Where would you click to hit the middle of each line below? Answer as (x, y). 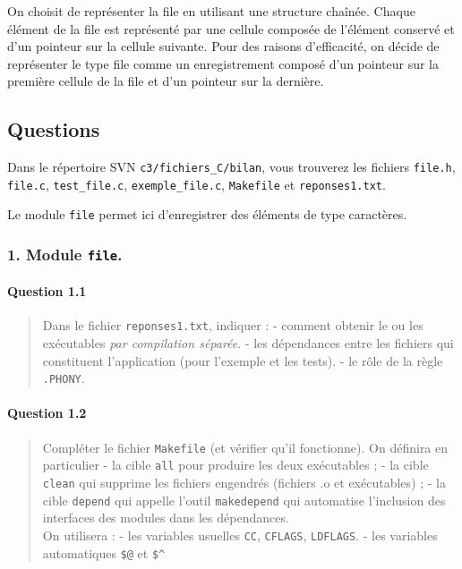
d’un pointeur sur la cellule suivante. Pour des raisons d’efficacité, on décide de (223, 46)
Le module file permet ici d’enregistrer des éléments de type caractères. (207, 214)
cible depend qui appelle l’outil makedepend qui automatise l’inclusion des (244, 500)
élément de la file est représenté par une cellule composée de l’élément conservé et (231, 28)
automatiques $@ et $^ (104, 552)
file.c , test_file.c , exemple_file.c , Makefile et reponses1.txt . (197, 184)
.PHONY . (64, 378)
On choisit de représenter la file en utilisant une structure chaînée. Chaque (211, 11)
